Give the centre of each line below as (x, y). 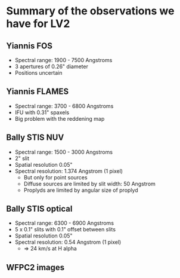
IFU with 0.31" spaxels (42, 112)
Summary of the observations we (90, 11)
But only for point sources (55, 177)
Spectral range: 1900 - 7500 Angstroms (63, 60)
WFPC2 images (35, 267)
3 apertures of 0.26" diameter (51, 66)
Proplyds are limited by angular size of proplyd (81, 190)
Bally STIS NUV (35, 138)
